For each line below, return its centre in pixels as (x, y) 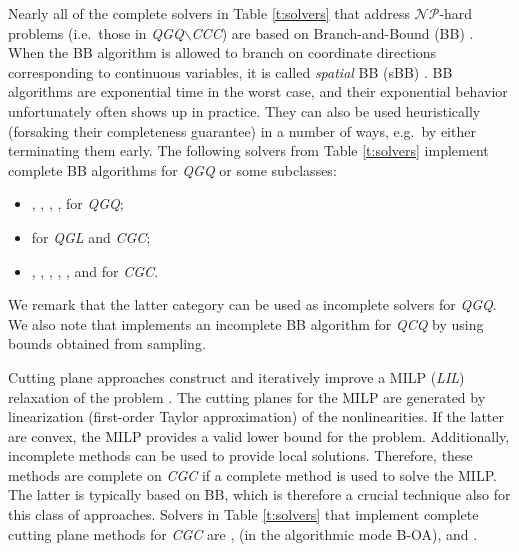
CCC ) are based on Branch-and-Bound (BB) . (332, 32)
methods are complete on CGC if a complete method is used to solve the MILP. (252, 474)
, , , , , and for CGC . (95, 270)
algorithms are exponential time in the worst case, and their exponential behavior (258, 91)
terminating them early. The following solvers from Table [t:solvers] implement (248, 150)
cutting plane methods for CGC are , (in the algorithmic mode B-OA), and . (243, 533)
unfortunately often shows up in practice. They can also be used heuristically (244, 110)
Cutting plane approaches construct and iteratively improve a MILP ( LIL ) (236, 376)
